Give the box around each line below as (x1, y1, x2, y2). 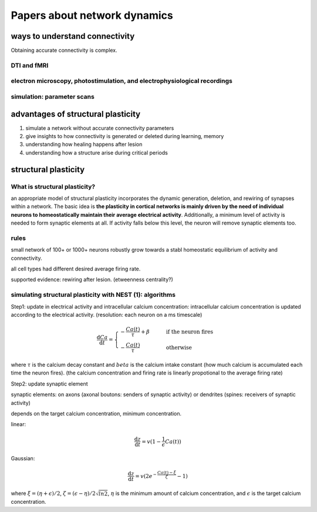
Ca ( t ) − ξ (157, 470, 176, 476)
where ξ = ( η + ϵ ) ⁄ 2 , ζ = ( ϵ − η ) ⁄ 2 (11, 490, 96, 497)
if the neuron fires (166, 328, 214, 335)
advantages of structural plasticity (11, 109, 141, 119)
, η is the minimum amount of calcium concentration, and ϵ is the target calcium (107, 490, 301, 497)
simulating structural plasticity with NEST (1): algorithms (11, 291, 176, 299)
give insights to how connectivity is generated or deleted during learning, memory (25, 133, 224, 140)
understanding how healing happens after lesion (25, 141, 143, 148)
